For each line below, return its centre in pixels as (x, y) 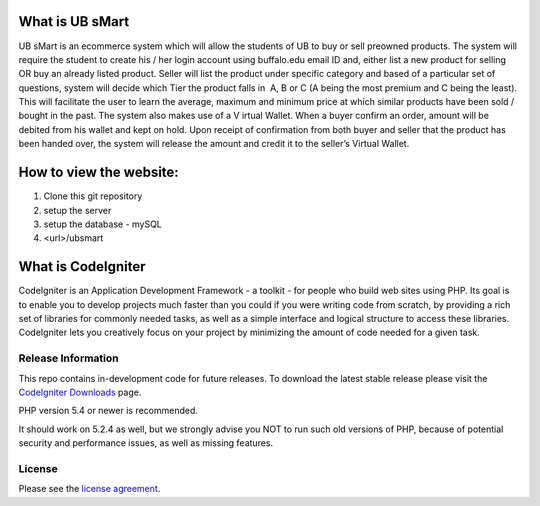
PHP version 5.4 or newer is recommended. (108, 411)
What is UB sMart (74, 21)
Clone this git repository (93, 196)
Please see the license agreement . (89, 489)
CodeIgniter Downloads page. (80, 392)
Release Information (68, 358)
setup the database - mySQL (102, 224)
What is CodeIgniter (82, 266)
